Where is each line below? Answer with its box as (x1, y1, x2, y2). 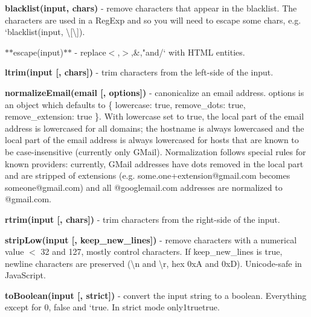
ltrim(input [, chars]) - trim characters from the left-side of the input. (5, 66, 274, 78)
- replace (74, 45, 106, 58)
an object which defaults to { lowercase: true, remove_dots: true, (5, 98, 246, 110)
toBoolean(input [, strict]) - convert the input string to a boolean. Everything (5, 289, 307, 301)
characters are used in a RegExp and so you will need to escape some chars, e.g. (5, 13, 301, 26)
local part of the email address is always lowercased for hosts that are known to (5, 133, 299, 146)
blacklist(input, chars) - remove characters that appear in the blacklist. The (5, 2, 297, 14)
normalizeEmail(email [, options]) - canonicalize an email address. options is (5, 86, 304, 98)
